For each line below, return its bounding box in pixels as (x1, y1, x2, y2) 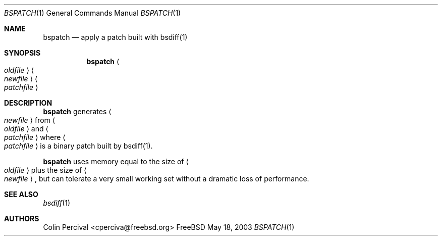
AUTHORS (4, 214, 39, 223)
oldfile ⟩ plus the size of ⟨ (4, 166, 87, 174)
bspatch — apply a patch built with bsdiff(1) (43, 33, 188, 41)
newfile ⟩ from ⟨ (4, 116, 56, 124)
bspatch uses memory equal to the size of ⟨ (43, 157, 189, 166)
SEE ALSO (4, 190, 38, 199)
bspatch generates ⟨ (43, 107, 112, 116)
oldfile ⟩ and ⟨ (4, 124, 48, 133)
